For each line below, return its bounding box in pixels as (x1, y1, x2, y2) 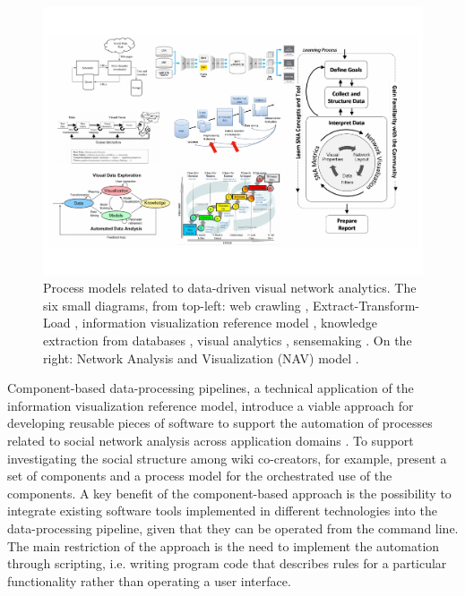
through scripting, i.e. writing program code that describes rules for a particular (7, 554, 447, 573)
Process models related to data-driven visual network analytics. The (43, 278, 417, 297)
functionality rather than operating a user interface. (7, 571, 291, 590)
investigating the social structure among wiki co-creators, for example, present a (7, 448, 447, 467)
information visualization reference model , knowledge (82, 313, 377, 332)
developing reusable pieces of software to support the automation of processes (7, 413, 433, 432)
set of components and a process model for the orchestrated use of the (7, 466, 392, 485)
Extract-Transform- (312, 295, 419, 314)
